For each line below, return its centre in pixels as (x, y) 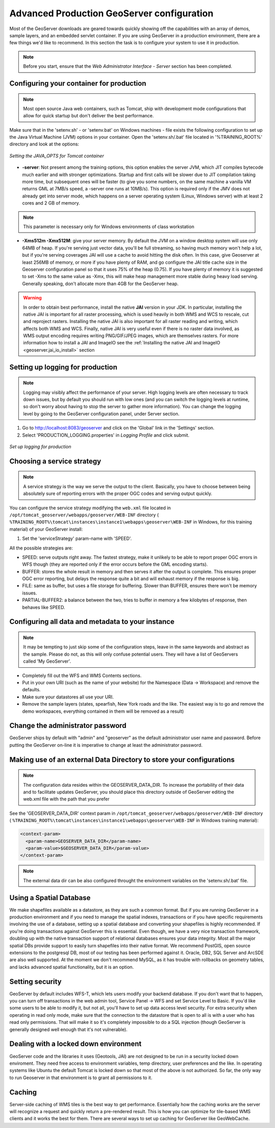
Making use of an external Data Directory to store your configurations (122, 759)
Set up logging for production (40, 446)
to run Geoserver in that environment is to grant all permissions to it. (81, 1077)
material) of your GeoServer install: (46, 529)
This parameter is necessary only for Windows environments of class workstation (109, 227)
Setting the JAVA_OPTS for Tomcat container (57, 156)
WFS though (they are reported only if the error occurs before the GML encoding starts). (115, 564)
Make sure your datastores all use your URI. (68, 697)
